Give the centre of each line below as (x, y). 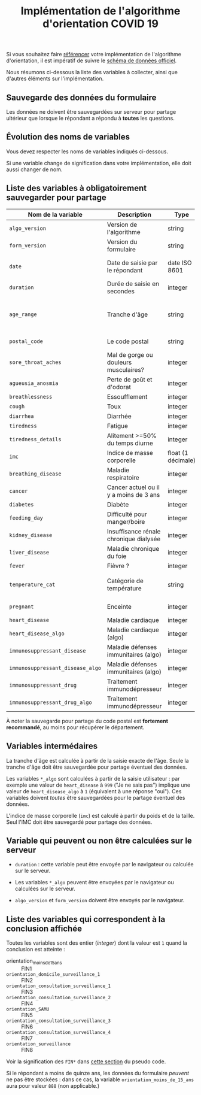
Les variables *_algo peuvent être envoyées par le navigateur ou (95, 882)
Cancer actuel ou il (133, 487)
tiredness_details (35, 439)
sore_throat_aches (35, 363)
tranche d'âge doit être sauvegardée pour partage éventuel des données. (97, 767)
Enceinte (119, 606)
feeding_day (26, 518)
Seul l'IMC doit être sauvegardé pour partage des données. (79, 822)
